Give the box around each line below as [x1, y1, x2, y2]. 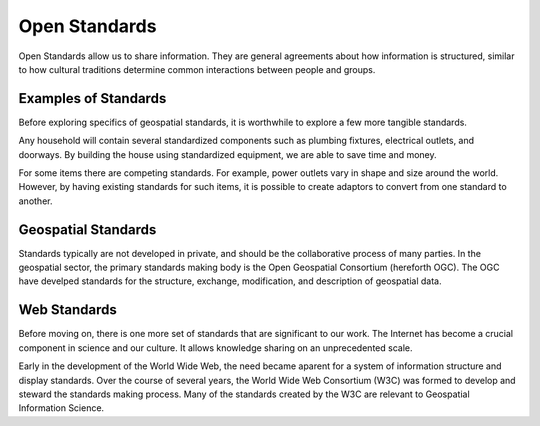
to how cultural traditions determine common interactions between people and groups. [18, 63, 376, 75]
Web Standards [18, 301, 117, 319]
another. [18, 195, 53, 207]
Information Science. [18, 402, 105, 414]
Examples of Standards [18, 90, 167, 107]
